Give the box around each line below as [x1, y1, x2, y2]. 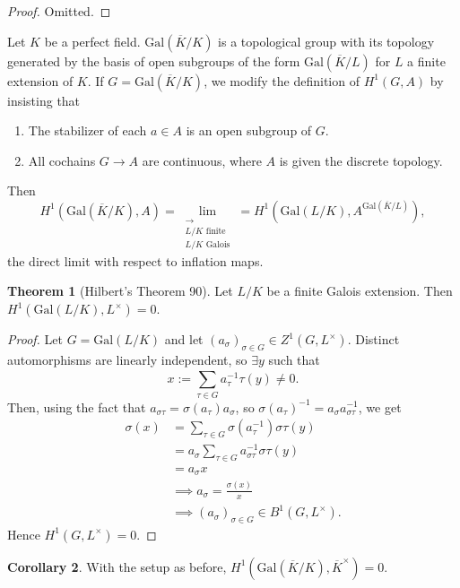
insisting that [7, 91, 81, 109]
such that [268, 350, 320, 368]
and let [164, 330, 204, 349]
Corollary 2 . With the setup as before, [7, 557, 227, 575]
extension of [7, 71, 74, 90]
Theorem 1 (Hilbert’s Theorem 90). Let [7, 281, 233, 300]
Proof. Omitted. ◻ [7, 2, 111, 20]
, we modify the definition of [204, 71, 360, 90]
